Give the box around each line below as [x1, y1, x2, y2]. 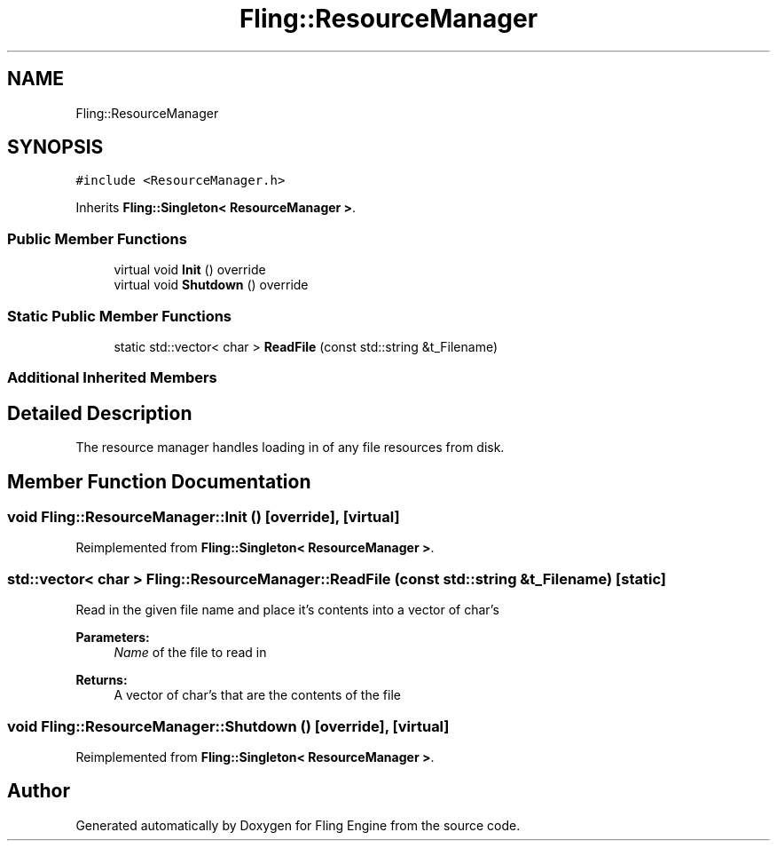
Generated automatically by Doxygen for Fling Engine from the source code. [75, 817, 521, 833]
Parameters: [75, 630, 150, 646]
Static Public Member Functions [7, 306, 232, 325]
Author [7, 780, 70, 803]
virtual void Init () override [114, 262, 266, 278]
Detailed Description [7, 401, 192, 424]
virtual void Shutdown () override [114, 277, 309, 293]
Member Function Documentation [7, 470, 311, 493]
